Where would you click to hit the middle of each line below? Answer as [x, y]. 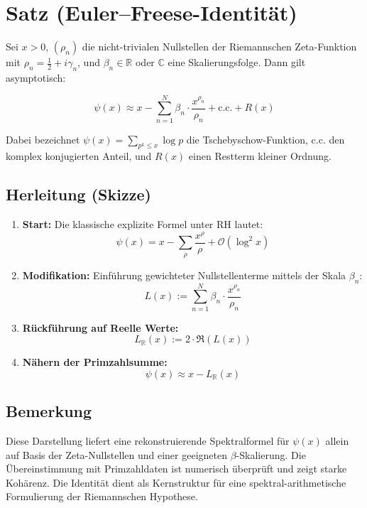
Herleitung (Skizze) [78, 194]
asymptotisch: [36, 77]
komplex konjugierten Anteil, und [79, 156]
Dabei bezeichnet [43, 139]
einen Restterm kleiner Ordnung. [260, 156]
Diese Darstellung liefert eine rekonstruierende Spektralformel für [148, 441]
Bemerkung [49, 411]
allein [337, 441]
